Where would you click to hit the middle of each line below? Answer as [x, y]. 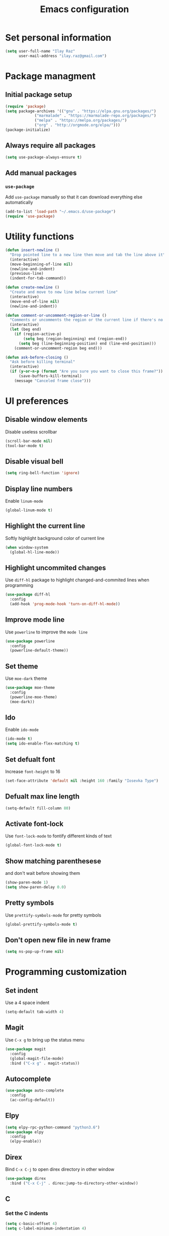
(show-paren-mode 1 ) [27, 882]
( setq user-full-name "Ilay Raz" [40, 51]
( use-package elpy [24, 1132]
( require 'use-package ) [30, 216]
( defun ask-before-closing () [37, 357]
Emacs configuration [84, 9]
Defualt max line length [42, 797]
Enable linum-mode [24, 501]
